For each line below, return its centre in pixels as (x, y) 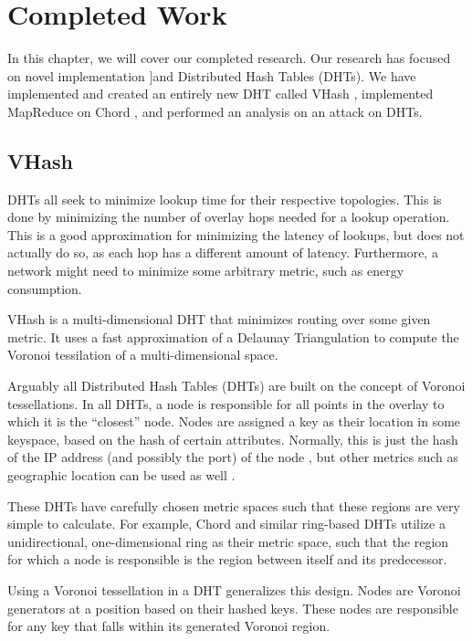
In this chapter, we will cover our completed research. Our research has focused (229, 58)
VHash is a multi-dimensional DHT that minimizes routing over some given (219, 319)
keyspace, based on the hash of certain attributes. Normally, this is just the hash (233, 439)
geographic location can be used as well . (121, 475)
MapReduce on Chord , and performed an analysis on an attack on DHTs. (215, 111)
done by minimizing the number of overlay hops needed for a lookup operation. (229, 217)
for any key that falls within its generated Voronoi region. (169, 626)
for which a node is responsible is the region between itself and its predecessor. (227, 559)
